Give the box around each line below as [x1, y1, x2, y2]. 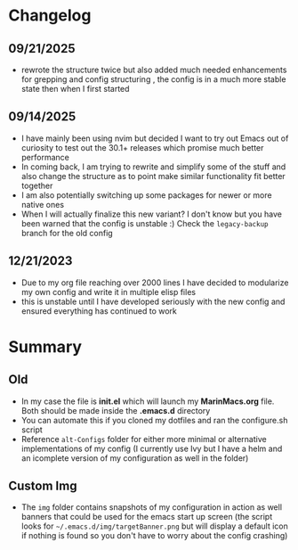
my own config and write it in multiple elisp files [20, 286, 197, 297]
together [20, 180, 53, 191]
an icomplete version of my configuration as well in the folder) [20, 452, 249, 464]
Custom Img [8, 479, 77, 494]
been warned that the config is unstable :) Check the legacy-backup [20, 218, 269, 228]
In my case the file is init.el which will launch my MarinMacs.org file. [20, 396, 275, 406]
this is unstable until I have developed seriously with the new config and [20, 296, 286, 307]
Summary [8, 336, 82, 357]
